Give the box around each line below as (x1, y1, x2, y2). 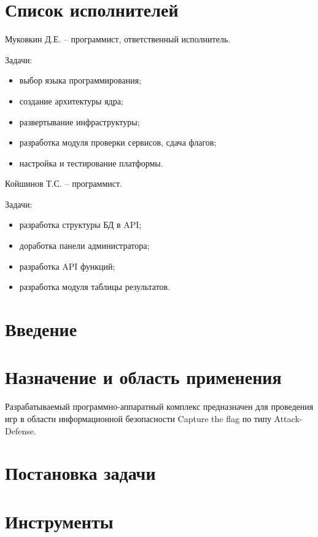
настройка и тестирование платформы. (19, 156, 163, 169)
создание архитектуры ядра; (19, 94, 123, 107)
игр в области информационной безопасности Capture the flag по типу (5, 412, 271, 425)
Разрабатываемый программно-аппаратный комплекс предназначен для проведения (5, 400, 314, 413)
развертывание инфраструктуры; (19, 115, 140, 128)
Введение (5, 316, 77, 342)
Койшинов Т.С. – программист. (5, 177, 123, 190)
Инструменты (5, 508, 114, 533)
